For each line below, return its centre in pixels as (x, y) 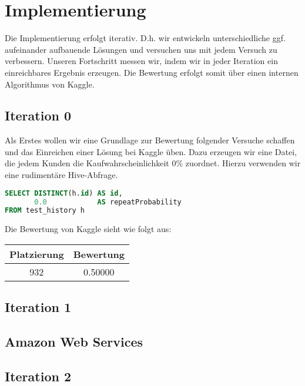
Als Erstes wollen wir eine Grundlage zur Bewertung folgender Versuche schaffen (150, 140)
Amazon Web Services (74, 342)
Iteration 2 (38, 376)
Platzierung (37, 254)
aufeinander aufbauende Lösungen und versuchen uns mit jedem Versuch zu (141, 49)
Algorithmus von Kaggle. (50, 84)
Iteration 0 (38, 115)
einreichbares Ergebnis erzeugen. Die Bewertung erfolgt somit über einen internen (152, 72)
